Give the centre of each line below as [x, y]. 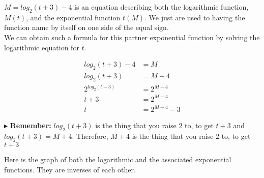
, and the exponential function [73, 17]
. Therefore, [90, 136]
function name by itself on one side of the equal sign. [86, 27]
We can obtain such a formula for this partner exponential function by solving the [132, 37]
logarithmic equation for [42, 47]
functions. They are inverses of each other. [70, 169]
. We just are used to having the [195, 17]
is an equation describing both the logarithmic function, [162, 7]
